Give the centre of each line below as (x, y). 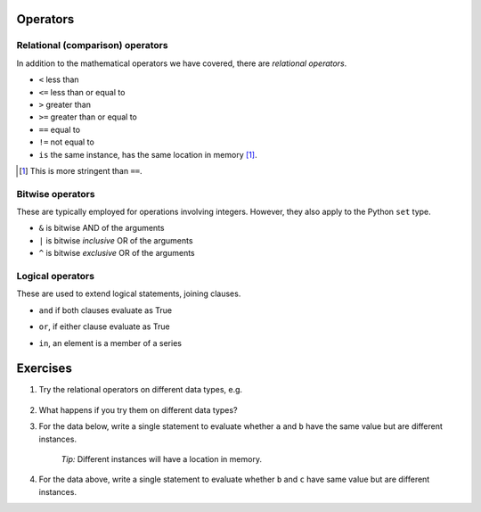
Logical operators (56, 276)
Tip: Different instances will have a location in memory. (162, 458)
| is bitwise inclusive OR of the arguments (116, 240)
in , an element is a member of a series (110, 343)
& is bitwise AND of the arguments (102, 228)
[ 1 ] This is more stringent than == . (81, 170)
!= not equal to (67, 142)
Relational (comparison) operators (92, 45)
